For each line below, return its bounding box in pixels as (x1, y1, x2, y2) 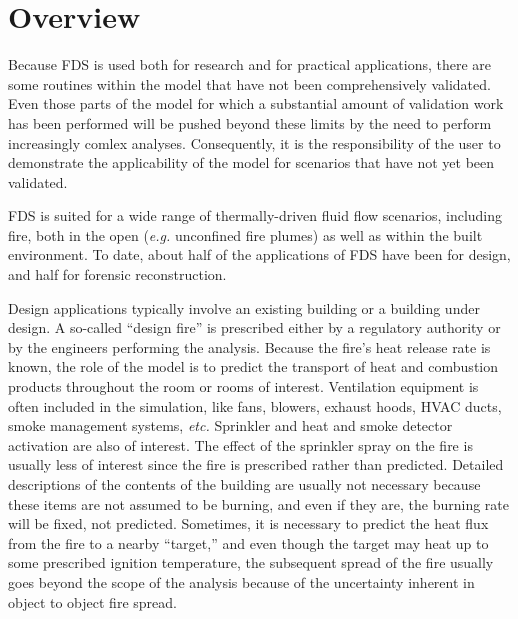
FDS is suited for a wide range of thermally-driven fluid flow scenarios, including (8, 205, 503, 226)
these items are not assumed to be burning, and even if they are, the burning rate (8, 493, 510, 514)
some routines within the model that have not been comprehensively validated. (8, 73, 491, 94)
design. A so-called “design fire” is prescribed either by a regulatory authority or (8, 317, 501, 338)
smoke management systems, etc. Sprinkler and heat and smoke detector (8, 415, 453, 436)
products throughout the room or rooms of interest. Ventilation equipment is (8, 376, 479, 397)
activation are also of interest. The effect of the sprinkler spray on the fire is (8, 434, 473, 455)
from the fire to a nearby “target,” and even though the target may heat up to (8, 532, 489, 553)
